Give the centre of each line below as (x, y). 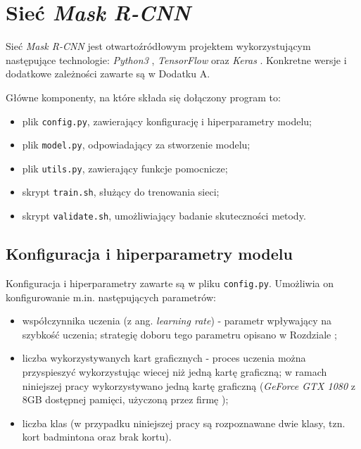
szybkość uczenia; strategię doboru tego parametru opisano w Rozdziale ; (179, 334)
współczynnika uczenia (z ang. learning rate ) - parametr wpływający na (177, 321)
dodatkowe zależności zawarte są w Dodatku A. (108, 74)
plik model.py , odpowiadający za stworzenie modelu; (136, 145)
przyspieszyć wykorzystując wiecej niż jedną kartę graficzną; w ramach (175, 372)
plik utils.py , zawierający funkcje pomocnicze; (125, 168)
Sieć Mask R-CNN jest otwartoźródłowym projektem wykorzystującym (158, 46)
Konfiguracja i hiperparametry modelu (149, 254)
